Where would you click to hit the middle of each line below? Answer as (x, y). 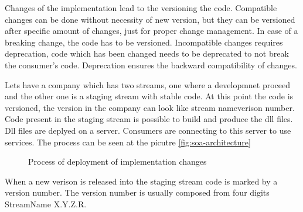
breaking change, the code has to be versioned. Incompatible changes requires (144, 42)
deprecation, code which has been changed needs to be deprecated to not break (147, 53)
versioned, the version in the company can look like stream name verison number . (150, 107)
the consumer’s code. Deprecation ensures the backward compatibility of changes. (151, 65)
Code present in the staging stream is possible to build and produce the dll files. (149, 119)
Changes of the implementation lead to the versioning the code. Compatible (141, 8)
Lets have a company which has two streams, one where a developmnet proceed (148, 84)
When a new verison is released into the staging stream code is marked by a (141, 181)
